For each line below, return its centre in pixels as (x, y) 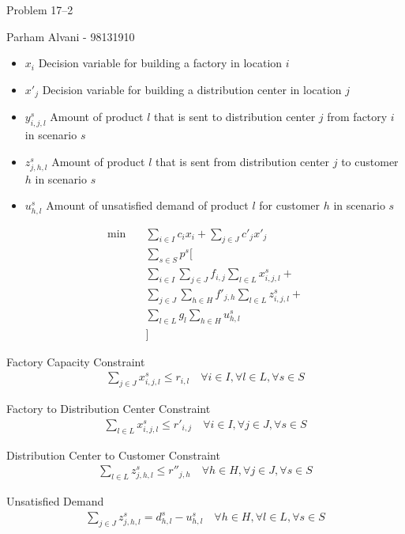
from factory (357, 117)
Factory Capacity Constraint (76, 361)
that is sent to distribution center (235, 117)
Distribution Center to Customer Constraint (113, 454)
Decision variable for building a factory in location (160, 63)
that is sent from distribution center (242, 161)
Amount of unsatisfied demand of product (147, 205)
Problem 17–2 (40, 9)
